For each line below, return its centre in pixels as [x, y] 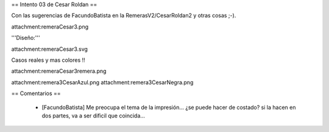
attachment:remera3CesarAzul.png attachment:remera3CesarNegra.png [102, 82]
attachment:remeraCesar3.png [50, 27]
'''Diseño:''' [26, 38]
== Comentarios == [36, 93]
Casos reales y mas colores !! [48, 60]
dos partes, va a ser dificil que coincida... [94, 116]
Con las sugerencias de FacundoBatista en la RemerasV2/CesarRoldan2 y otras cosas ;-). [124, 16]
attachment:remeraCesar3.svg [50, 49]
